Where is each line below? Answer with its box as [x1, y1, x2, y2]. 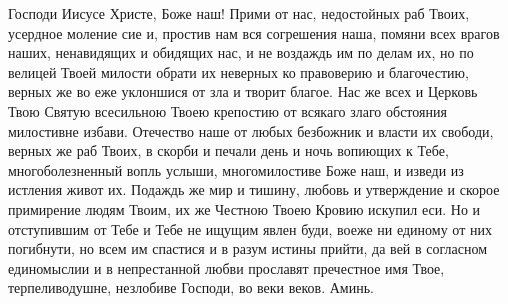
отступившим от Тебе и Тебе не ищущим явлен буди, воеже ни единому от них [8, 218, 492, 239]
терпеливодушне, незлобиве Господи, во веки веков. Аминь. [8, 277, 374, 298]
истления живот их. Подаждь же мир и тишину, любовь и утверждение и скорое [8, 179, 500, 200]
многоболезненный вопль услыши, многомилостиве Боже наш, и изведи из [8, 159, 464, 180]
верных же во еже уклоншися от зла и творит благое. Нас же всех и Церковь [8, 81, 478, 102]
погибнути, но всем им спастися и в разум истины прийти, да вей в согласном [8, 238, 488, 259]
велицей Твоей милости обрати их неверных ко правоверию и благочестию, [8, 61, 469, 82]
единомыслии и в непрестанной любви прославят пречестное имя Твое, [8, 257, 445, 278]
